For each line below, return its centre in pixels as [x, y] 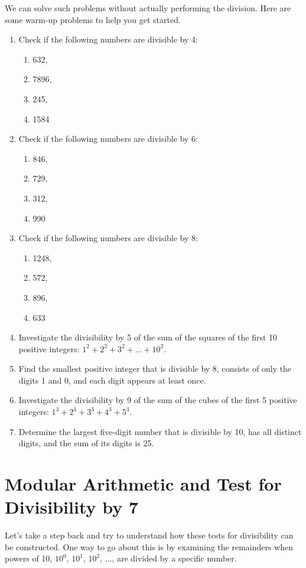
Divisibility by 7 [72, 507]
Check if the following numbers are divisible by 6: [108, 139]
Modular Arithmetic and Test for [143, 484]
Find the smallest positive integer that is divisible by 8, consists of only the [155, 369]
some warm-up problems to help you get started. [93, 19]
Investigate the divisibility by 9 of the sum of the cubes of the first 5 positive [158, 400]
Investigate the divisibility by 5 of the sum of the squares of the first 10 [148, 337]
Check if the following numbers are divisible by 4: [108, 39]
